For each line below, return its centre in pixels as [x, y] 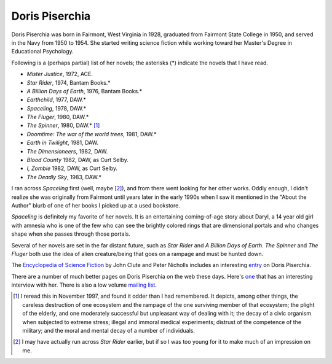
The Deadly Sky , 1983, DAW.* [64, 177]
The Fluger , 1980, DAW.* [58, 117]
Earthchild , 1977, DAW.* [56, 100]
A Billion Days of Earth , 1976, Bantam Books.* [85, 91]
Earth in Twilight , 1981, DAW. [62, 143]
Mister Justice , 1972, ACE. [60, 74]
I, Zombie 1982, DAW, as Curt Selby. [72, 168]
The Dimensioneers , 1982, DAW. [67, 151]
